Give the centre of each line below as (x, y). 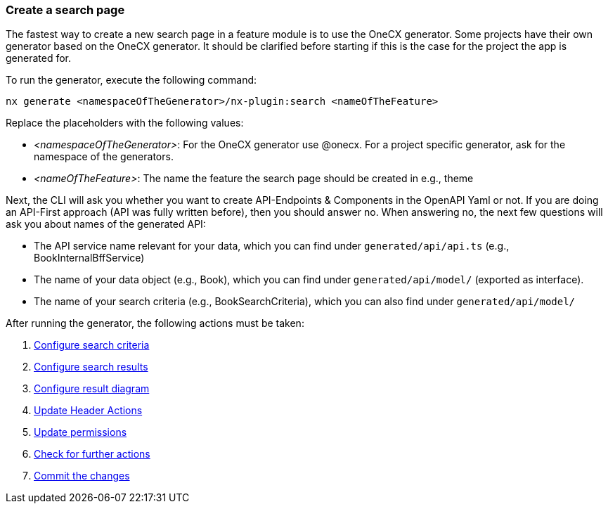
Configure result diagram (92, 389)
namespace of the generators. (104, 157)
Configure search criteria (92, 345)
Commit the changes (82, 476)
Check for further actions (92, 454)
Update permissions (80, 432)
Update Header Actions (88, 411)
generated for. (39, 58)
